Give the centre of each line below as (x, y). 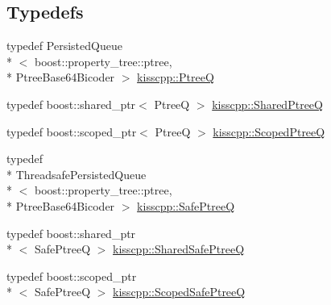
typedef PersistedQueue (64, 46)
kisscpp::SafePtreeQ (186, 205)
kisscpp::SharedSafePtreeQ (179, 249)
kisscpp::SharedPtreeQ (267, 104)
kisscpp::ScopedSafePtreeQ (179, 292)
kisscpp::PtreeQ (176, 77)
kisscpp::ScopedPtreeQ (269, 131)
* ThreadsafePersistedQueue (77, 174)
